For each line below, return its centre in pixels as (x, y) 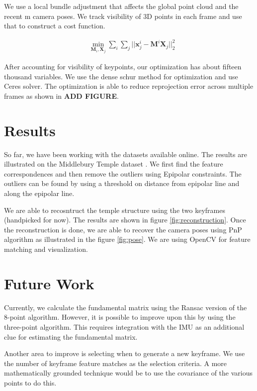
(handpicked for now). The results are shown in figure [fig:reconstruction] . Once (125, 220)
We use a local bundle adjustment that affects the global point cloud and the (121, 6)
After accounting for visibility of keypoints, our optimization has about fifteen (123, 67)
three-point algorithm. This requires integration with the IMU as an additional (124, 326)
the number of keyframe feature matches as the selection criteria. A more (116, 363)
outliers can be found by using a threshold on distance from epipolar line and (122, 183)
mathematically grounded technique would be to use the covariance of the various (128, 373)
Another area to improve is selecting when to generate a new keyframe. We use (125, 353)
